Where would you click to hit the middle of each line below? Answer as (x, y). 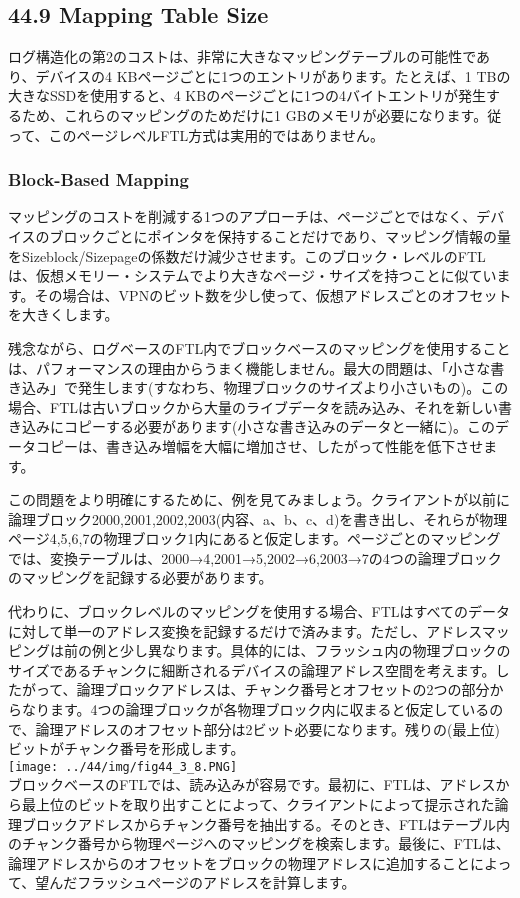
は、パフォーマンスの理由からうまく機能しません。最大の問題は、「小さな (249, 367)
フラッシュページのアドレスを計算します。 (216, 882)
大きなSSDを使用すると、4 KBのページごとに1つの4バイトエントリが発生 (247, 95)
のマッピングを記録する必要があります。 (140, 577)
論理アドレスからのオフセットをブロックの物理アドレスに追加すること (239, 862)
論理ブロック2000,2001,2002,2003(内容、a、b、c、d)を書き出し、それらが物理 (258, 518)
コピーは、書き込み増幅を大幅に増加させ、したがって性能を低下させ (259, 445)
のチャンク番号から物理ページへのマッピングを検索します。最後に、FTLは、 (259, 843)
